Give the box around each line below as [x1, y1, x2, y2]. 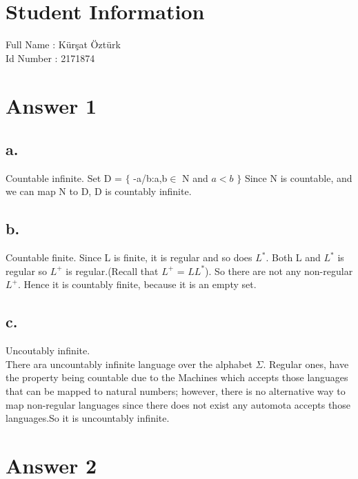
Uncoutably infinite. [6, 343, 90, 358]
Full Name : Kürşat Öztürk [6, 37, 121, 52]
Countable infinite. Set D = [6, 170, 122, 185]
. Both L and [266, 250, 321, 265]
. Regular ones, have [263, 356, 349, 371]
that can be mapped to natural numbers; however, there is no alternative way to [6, 384, 346, 398]
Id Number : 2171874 [6, 50, 95, 65]
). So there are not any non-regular [205, 263, 353, 278]
